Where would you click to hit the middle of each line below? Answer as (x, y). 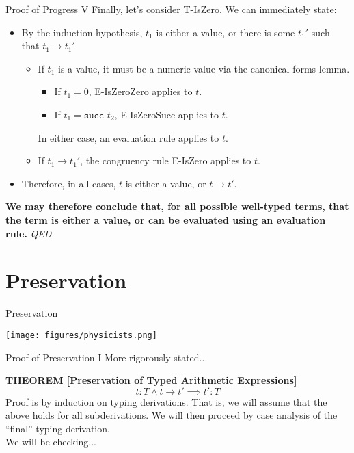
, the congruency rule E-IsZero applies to (166, 160)
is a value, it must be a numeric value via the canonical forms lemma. (204, 68)
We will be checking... (51, 442)
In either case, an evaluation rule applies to (128, 137)
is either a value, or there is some (226, 32)
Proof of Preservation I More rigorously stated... (107, 357)
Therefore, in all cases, (69, 183)
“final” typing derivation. (58, 428)
